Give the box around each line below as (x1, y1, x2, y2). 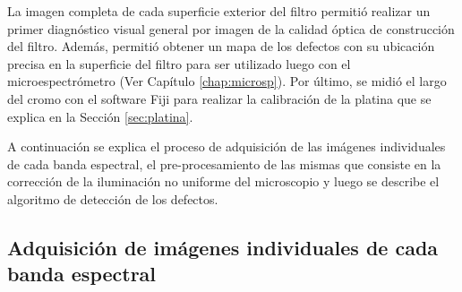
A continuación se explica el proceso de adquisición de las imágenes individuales (7, 137, 446, 156)
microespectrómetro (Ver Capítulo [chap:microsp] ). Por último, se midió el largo (7, 72, 447, 90)
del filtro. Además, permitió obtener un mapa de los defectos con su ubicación (7, 37, 435, 56)
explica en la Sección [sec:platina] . (7, 107, 193, 125)
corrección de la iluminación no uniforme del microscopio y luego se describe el (7, 172, 440, 191)
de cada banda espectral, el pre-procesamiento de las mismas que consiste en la (7, 154, 441, 173)
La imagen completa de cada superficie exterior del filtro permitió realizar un (7, 2, 431, 20)
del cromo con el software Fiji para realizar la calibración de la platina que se (7, 89, 432, 107)
